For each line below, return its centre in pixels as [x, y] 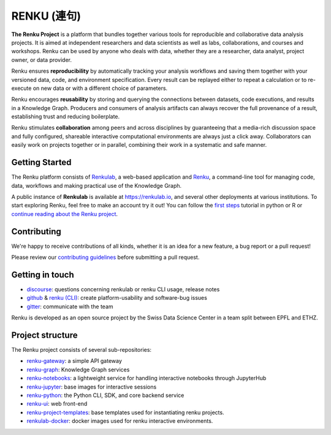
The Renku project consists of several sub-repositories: [82, 349]
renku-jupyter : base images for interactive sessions [92, 387]
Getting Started [41, 162]
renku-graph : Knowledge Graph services [78, 370]
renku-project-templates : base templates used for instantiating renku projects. [125, 412]
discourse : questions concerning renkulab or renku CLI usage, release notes [123, 289]
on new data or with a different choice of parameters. [100, 88]
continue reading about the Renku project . [65, 214]
